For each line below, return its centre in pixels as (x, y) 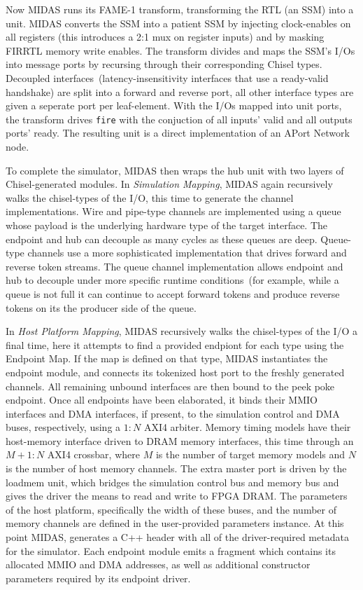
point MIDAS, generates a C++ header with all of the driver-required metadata (177, 537)
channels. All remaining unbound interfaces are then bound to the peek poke (170, 386)
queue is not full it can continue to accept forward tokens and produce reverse (173, 293)
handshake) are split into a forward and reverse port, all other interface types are (180, 91)
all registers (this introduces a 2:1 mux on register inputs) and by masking (165, 37)
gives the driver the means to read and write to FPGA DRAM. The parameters (177, 496)
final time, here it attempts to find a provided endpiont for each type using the (175, 344)
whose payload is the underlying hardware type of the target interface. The (167, 225)
